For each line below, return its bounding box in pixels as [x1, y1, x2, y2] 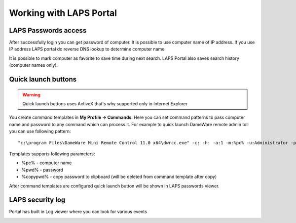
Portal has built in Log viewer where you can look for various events [9, 209, 148, 215]
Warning [22, 91, 40, 97]
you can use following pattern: [9, 129, 71, 134]
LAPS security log [9, 196, 66, 204]
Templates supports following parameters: [9, 151, 95, 157]
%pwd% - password [21, 167, 64, 173]
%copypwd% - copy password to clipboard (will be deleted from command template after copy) [21, 174, 217, 180]
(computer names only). [9, 62, 58, 68]
